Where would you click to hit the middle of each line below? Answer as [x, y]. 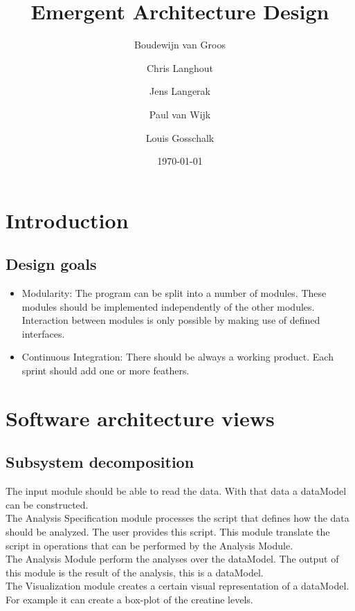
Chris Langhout [180, 67]
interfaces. [43, 333]
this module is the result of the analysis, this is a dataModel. [135, 572]
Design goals [51, 264]
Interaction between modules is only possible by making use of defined [171, 320]
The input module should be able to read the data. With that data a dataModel [176, 491]
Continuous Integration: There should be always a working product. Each [177, 357]
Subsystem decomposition [100, 462]
